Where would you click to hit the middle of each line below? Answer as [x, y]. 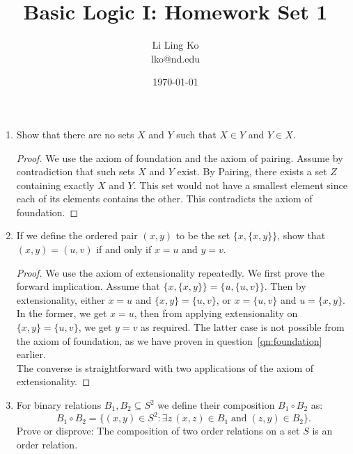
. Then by [285, 286]
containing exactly [55, 185]
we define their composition [216, 405]
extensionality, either [61, 299]
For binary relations [59, 405]
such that [196, 134]
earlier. [31, 354]
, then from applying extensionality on [216, 313]
